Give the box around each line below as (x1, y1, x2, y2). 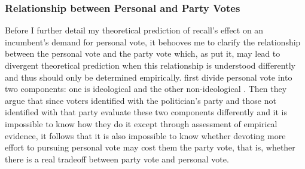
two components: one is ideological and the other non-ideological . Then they (5, 82, 287, 95)
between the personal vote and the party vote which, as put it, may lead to (5, 47, 280, 60)
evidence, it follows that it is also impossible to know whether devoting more (5, 129, 286, 142)
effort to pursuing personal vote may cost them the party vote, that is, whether (5, 141, 295, 153)
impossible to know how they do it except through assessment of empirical (5, 117, 277, 130)
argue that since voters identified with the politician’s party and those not (5, 94, 276, 106)
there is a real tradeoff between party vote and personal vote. (5, 152, 229, 165)
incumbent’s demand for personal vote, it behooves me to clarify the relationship (5, 35, 301, 48)
